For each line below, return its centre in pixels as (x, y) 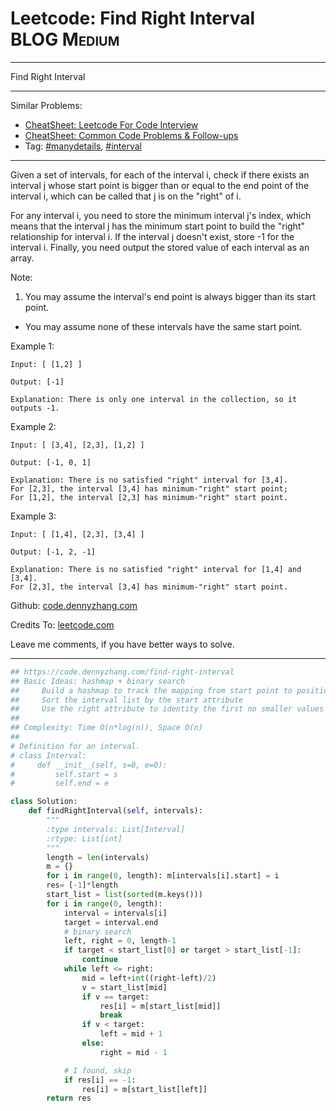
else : (93, 1043)
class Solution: (44, 802)
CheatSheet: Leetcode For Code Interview (111, 124)
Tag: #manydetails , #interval (83, 146)
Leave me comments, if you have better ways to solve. (122, 644)
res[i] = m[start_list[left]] (144, 1089)
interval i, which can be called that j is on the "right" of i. (126, 196)
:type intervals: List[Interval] (116, 829)
